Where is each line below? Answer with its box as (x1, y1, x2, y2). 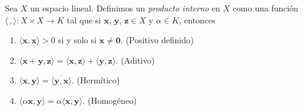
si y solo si (58, 34, 97, 46)
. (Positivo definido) (120, 34, 194, 46)
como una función (232, 2, 299, 14)
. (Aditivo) (115, 53, 155, 66)
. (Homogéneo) (82, 94, 137, 106)
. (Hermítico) (71, 74, 120, 86)
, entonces (179, 13, 215, 26)
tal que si (66, 13, 101, 26)
